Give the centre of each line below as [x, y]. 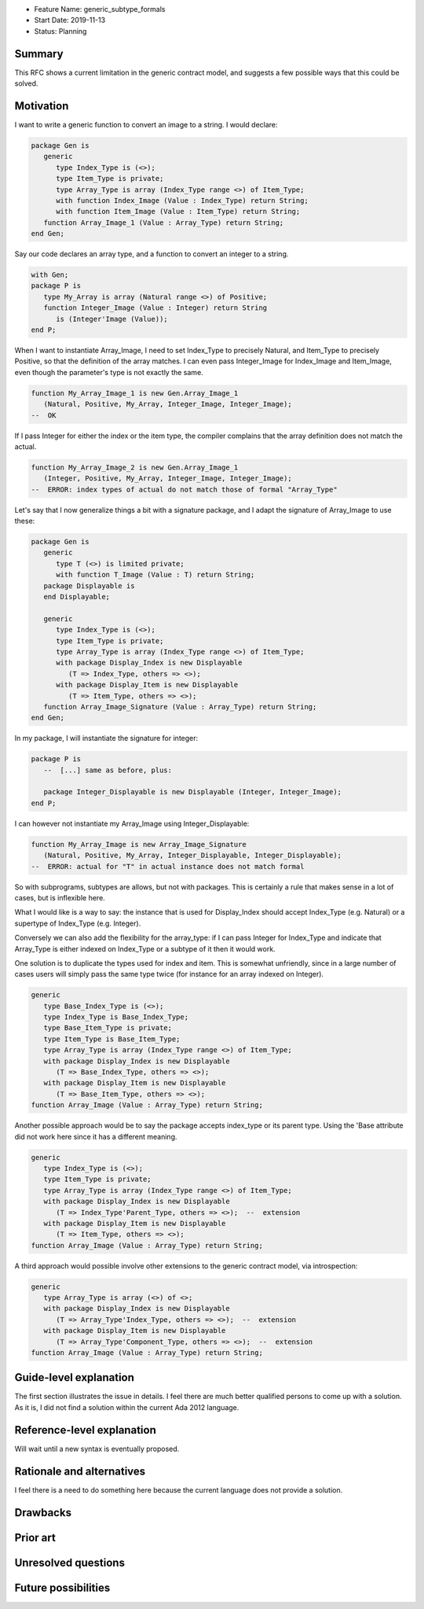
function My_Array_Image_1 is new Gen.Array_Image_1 [135, 393]
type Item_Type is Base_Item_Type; [112, 1039]
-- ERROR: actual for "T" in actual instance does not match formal [168, 866]
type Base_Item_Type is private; [108, 1028]
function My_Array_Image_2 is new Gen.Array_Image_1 [135, 467]
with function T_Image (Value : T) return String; [155, 575]
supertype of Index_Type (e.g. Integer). [78, 923]
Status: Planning [60, 31]
